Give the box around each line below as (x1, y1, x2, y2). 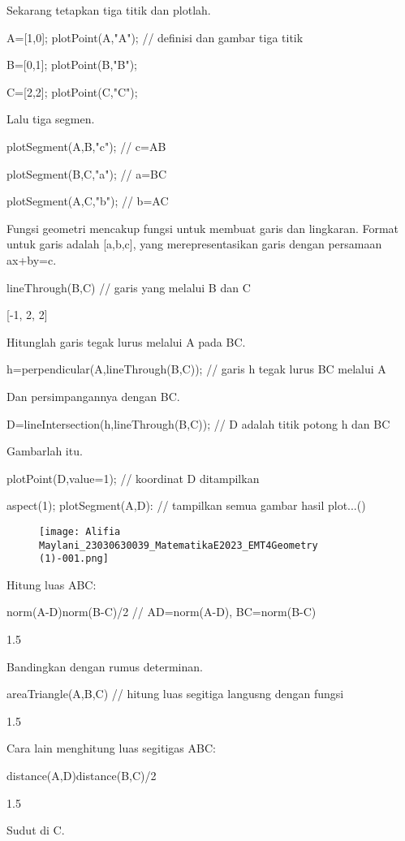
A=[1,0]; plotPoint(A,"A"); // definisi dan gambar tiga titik (6, 28, 304, 45)
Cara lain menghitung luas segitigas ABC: (6, 740, 216, 757)
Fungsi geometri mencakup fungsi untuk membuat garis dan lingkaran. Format (6, 219, 399, 236)
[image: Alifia (39, 525, 121, 537)
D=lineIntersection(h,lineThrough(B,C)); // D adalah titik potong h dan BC (6, 415, 390, 432)
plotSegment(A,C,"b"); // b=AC (6, 192, 169, 209)
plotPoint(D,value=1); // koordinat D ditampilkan (6, 469, 260, 486)
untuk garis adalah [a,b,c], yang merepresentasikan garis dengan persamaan (6, 235, 382, 252)
